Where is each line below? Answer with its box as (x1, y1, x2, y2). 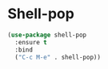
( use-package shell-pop (7, 31, 87, 39)
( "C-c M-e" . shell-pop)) (14, 53, 102, 61)
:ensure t (14, 38, 47, 46)
